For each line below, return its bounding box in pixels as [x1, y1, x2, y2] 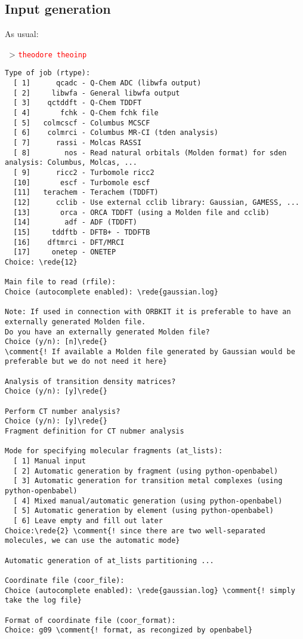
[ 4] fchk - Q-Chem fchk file [13, 109, 159, 118]
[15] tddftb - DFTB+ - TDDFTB [13, 228, 150, 236]
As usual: [5, 27, 39, 40]
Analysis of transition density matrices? [5, 377, 176, 386]
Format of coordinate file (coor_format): [5, 616, 176, 625]
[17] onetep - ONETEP [13, 248, 116, 257]
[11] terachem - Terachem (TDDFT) [13, 188, 159, 197]
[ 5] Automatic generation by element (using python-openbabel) [13, 506, 274, 515]
